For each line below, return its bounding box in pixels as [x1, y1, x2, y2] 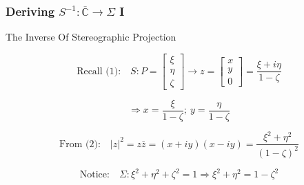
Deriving [6, 2, 55, 19]
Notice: [79, 170, 110, 180]
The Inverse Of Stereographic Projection [6, 30, 176, 44]
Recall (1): [77, 66, 121, 76]
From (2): [59, 139, 101, 149]
